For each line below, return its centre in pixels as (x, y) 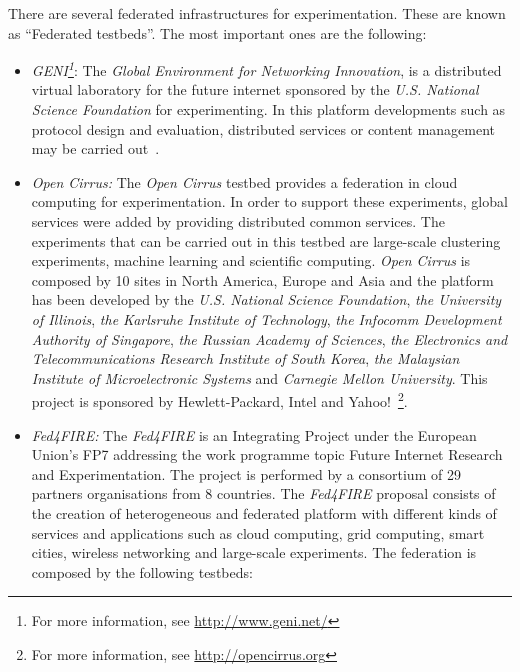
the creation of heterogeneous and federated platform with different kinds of (264, 512)
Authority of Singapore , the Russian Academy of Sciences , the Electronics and (269, 338)
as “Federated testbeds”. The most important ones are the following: (217, 32)
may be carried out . (95, 148)
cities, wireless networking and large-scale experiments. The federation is (254, 552)
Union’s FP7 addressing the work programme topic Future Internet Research (267, 454)
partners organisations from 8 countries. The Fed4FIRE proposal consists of (263, 493)
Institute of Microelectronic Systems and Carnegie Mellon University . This (259, 377)
